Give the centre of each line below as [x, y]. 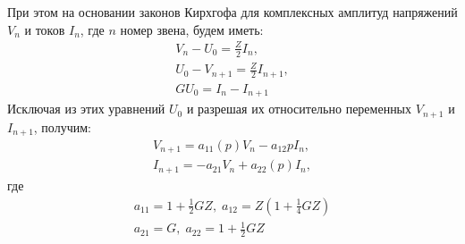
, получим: [62, 126]
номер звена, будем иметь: [192, 29]
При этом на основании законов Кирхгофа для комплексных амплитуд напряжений [232, 12]
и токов [45, 29]
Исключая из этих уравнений [86, 109]
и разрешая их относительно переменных [299, 109]
